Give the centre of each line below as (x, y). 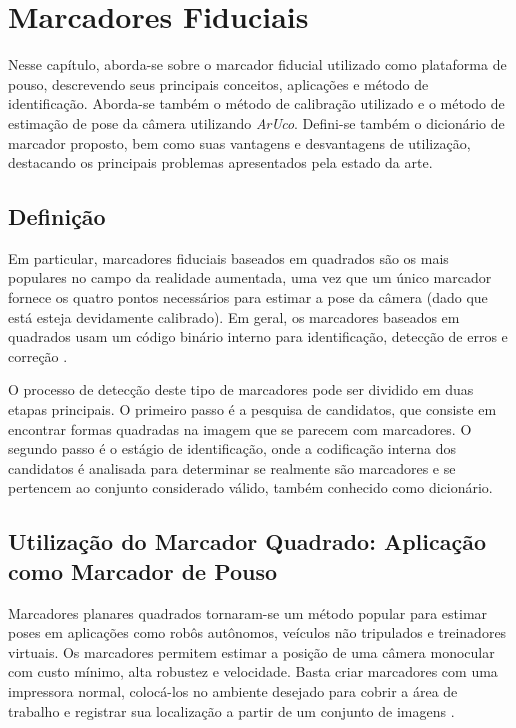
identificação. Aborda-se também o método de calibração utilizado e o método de (256, 103)
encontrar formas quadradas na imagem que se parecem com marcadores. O (240, 428)
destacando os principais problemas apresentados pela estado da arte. (220, 162)
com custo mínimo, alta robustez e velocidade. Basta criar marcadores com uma (253, 671)
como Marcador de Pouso (143, 570)
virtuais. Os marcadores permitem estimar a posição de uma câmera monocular (251, 651)
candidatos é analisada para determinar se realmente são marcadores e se (232, 467)
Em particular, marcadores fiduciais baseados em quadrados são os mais (228, 257)
